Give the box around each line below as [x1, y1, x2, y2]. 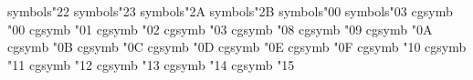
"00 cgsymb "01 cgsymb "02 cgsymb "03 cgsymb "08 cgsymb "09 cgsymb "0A [7, 19, 433, 38]
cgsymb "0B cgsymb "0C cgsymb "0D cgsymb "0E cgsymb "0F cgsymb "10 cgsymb [7, 37, 467, 56]
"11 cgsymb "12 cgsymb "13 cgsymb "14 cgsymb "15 [7, 55, 295, 74]
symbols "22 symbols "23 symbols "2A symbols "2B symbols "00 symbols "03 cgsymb [7, 2, 453, 20]
